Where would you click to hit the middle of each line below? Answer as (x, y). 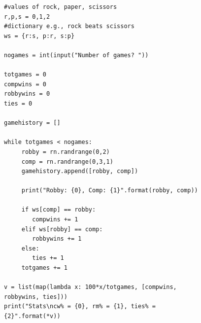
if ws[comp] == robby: (59, 210)
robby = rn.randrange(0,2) (66, 152)
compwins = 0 (25, 84)
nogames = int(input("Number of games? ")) (76, 55)
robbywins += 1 (57, 239)
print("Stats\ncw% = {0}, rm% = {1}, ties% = (80, 306)
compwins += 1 (55, 220)
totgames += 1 (44, 268)
